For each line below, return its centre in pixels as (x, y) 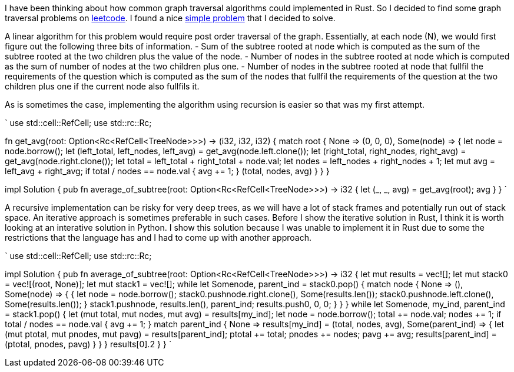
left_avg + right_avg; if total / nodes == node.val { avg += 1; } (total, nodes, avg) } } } (167, 171)
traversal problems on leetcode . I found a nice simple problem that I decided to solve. (170, 18)
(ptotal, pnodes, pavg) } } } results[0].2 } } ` (88, 344)
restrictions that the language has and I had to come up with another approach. (158, 238)
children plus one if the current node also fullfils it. (102, 86)
